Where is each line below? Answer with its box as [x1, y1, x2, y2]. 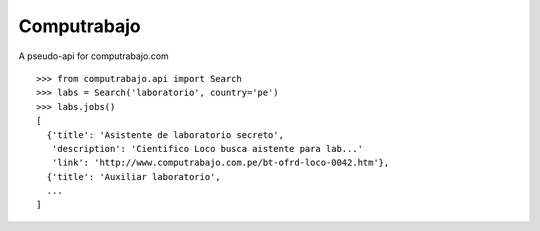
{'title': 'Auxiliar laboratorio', [46, 171, 222, 182]
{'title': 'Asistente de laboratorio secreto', [46, 129, 285, 140]
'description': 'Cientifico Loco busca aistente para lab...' [51, 143, 364, 154]
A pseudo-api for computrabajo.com [18, 50, 169, 62]
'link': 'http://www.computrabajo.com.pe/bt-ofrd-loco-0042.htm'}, [51, 157, 390, 169]
